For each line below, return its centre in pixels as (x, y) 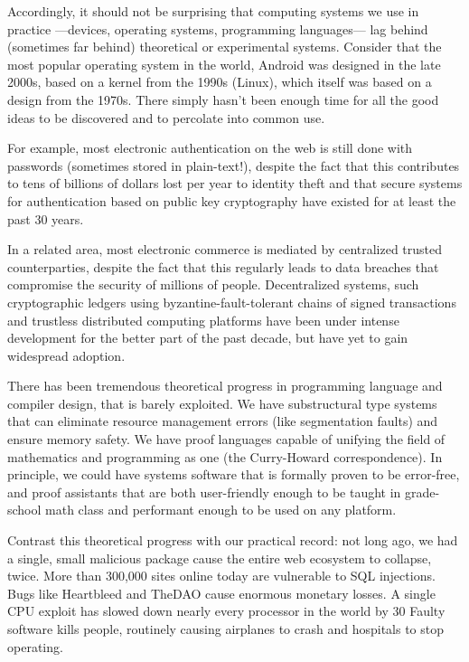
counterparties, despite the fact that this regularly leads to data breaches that (223, 266)
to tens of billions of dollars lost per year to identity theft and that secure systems (235, 183)
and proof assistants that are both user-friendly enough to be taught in (204, 492)
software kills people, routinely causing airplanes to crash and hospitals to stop (226, 629)
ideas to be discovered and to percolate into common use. (166, 117)
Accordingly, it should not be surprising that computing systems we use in (213, 11)
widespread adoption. (66, 355)
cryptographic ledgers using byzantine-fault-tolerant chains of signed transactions (232, 302)
